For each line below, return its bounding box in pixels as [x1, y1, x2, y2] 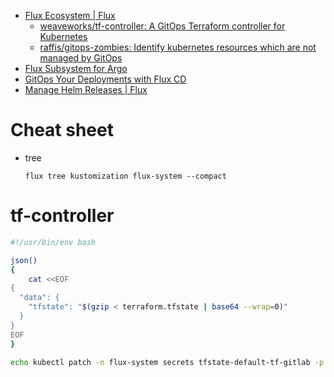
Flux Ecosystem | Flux [24, 10, 116, 21]
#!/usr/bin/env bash [10, 237, 97, 247]
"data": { [19, 293, 60, 303]
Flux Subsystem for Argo [24, 63, 128, 74]
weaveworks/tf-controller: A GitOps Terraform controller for [39, 20, 286, 32]
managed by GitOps [39, 52, 123, 64]
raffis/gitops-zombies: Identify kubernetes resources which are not [39, 41, 317, 53]
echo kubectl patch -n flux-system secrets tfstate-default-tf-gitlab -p [10, 357, 325, 367]
